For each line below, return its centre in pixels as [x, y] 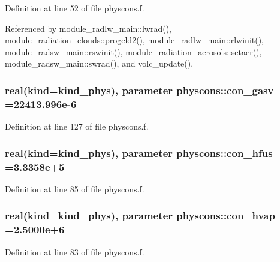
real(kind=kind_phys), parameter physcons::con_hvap [140, 216]
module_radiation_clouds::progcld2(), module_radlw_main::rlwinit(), [135, 40]
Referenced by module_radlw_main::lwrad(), [88, 28]
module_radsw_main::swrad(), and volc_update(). [99, 63]
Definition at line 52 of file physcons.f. [75, 8]
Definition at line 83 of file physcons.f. [75, 252]
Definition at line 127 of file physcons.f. [77, 126]
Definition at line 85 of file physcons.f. [75, 189]
